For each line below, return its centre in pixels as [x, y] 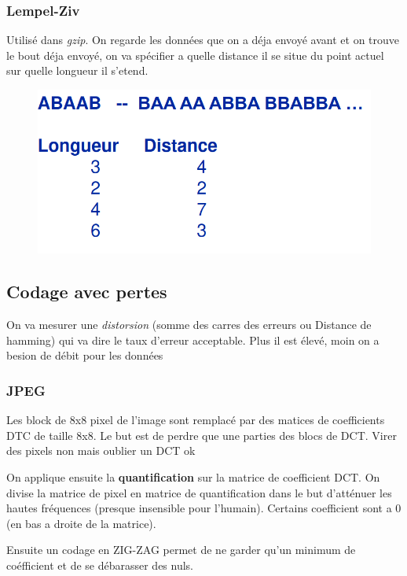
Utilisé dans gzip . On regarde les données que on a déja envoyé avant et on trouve [203, 40]
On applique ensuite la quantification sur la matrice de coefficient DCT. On [193, 476]
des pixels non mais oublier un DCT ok [101, 450]
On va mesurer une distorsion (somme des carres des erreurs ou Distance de [189, 325]
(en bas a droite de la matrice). [81, 523]
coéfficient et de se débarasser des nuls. [100, 565]
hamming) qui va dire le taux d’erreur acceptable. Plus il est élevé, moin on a [193, 340]
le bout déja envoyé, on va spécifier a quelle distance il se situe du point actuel [195, 55]
